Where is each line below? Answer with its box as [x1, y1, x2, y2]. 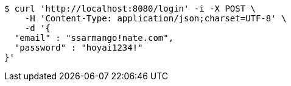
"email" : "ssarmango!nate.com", [14, 33, 174, 43]
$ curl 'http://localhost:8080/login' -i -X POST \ [4, 4, 256, 13]
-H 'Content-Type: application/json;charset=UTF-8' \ [24, 13, 287, 23]
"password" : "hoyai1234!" [14, 43, 143, 52]
